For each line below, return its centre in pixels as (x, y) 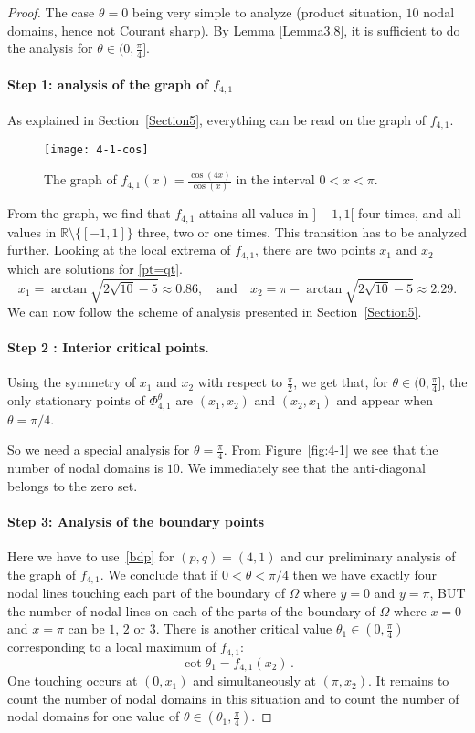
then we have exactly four (365, 574)
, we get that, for (341, 382)
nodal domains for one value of (94, 716)
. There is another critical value (244, 628)
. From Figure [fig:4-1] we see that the (331, 450)
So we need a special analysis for (99, 450)
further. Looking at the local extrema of (119, 250)
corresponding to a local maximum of (112, 647)
